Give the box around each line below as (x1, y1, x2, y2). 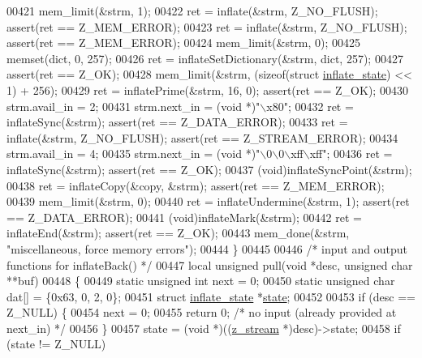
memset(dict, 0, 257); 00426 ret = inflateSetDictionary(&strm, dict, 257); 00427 (6, 49, 403, 66)
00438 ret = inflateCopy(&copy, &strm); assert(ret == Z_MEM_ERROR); (6, 177, 385, 194)
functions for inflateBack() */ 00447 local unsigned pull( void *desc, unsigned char (6, 256, 413, 273)
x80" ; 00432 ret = (266, 97, 354, 114)
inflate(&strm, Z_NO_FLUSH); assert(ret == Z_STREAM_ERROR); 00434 (6, 129, 398, 146)
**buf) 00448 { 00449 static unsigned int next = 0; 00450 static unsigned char (6, 272, 395, 289)
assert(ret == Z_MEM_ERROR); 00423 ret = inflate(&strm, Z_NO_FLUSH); (6, 18, 407, 35)
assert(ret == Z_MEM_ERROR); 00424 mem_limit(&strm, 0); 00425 (6, 34, 361, 51)
